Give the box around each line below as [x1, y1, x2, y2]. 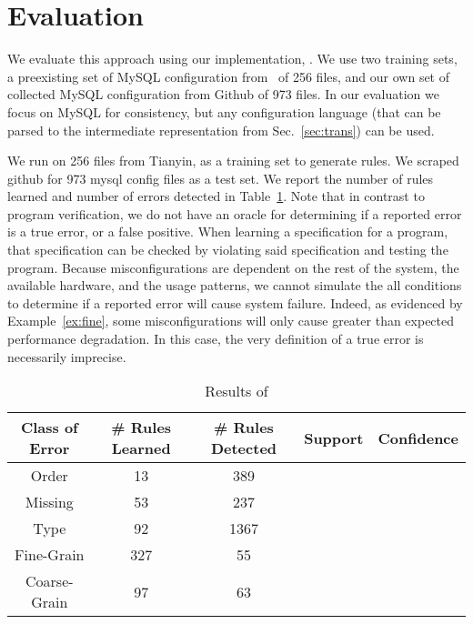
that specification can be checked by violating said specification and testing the [7, 240, 448, 259]
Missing [25, 491, 74, 513]
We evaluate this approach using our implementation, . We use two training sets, [7, 49, 458, 68]
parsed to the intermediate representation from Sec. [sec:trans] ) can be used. [7, 120, 435, 139]
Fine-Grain [15, 544, 85, 566]
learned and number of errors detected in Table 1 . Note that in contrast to [7, 186, 425, 206]
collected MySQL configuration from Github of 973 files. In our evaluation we [7, 85, 439, 104]
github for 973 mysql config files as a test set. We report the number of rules [7, 168, 434, 187]
